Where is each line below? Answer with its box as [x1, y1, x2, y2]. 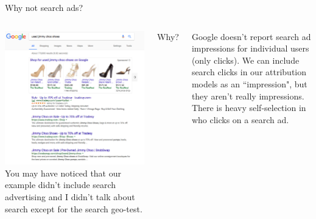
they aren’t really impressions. [191, 89, 304, 102]
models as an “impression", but [191, 77, 307, 90]
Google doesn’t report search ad [191, 30, 311, 42]
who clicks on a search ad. [191, 113, 289, 126]
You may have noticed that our [5, 166, 121, 179]
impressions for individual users [191, 42, 309, 55]
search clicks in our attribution [191, 66, 307, 78]
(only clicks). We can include [191, 53, 300, 66]
